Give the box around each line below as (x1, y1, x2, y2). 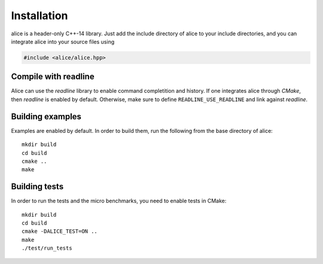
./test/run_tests (22, 245, 72, 251)
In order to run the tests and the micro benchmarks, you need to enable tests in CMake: (11, 198, 227, 205)
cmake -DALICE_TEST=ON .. (22, 228, 98, 235)
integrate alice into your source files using (11, 38, 115, 45)
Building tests (11, 181, 64, 192)
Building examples (11, 111, 82, 122)
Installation (11, 9, 68, 22)
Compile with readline (11, 72, 95, 82)
